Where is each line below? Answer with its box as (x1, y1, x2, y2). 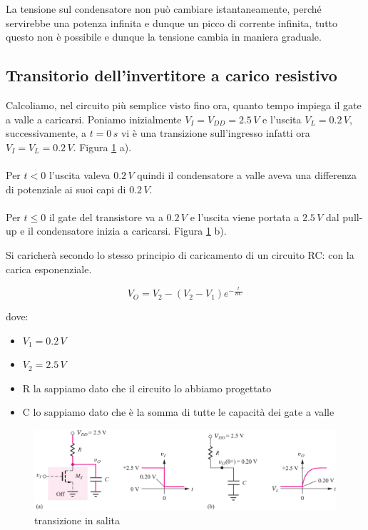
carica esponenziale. (6, 261, 92, 276)
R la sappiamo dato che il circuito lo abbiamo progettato (22, 380, 272, 395)
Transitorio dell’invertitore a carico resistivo (6, 64, 337, 86)
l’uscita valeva (48, 167, 111, 182)
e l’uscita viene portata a (190, 209, 300, 224)
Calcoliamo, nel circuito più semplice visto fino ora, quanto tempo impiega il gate (6, 97, 362, 112)
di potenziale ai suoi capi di (6, 181, 126, 196)
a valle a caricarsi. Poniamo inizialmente (6, 111, 182, 126)
